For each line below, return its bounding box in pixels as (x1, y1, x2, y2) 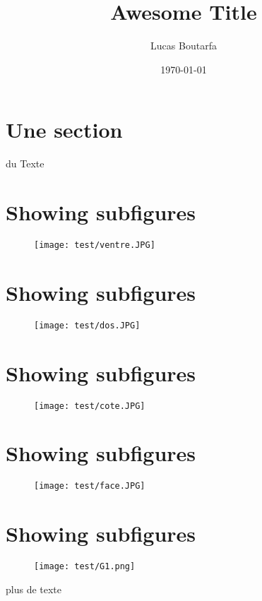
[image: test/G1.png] (34, 561, 136, 572)
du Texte (6, 156, 44, 171)
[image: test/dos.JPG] (34, 320, 141, 331)
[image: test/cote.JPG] (34, 400, 145, 411)
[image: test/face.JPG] (34, 481, 145, 492)
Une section (6, 115, 123, 144)
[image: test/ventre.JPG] (34, 239, 155, 250)
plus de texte (6, 581, 62, 596)
